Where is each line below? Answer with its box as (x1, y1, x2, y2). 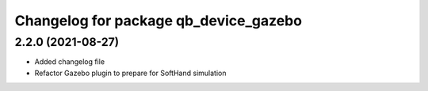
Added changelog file (34, 57, 105, 66)
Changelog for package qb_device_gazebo (14, 12, 303, 29)
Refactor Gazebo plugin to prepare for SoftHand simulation (34, 68, 227, 78)
